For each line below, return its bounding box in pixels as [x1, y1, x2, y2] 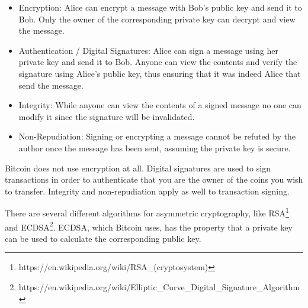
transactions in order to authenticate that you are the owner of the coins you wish [5, 173, 303, 186]
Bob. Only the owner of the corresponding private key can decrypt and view [18, 12, 296, 25]
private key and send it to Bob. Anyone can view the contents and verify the [18, 56, 297, 68]
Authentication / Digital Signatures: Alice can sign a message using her [18, 44, 278, 56]
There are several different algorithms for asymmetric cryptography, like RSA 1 [5, 205, 289, 219]
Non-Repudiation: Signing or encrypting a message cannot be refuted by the [18, 130, 296, 142]
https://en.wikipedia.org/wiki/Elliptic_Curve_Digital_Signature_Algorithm [18, 281, 300, 293]
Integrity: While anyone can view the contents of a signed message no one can [18, 99, 301, 111]
